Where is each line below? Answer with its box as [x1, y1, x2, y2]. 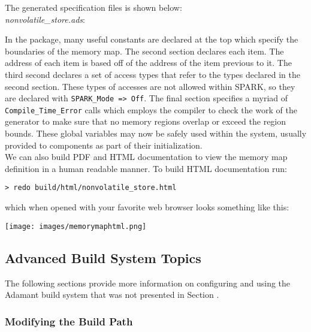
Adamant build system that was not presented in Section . [5, 288, 219, 301]
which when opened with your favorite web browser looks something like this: [5, 201, 289, 213]
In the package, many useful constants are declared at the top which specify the [5, 33, 298, 46]
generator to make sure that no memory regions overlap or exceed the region [5, 115, 286, 128]
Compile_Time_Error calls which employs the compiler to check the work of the [5, 103, 297, 116]
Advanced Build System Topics [5, 248, 201, 267]
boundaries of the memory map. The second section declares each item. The [5, 44, 284, 57]
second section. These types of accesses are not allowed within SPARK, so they [5, 80, 295, 92]
